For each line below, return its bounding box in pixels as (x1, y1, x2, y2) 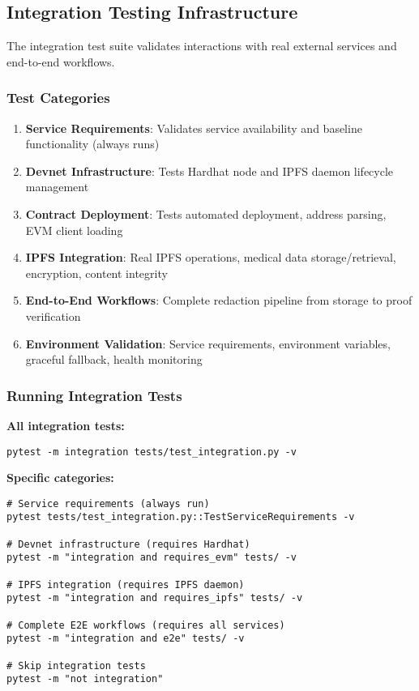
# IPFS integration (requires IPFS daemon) (6, 578, 245, 591)
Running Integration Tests (6, 385, 182, 405)
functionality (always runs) (25, 135, 160, 152)
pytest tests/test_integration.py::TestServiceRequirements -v (6, 511, 355, 523)
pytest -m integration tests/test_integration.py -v (6, 446, 297, 458)
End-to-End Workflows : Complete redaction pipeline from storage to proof (25, 292, 413, 309)
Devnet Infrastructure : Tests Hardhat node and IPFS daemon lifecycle (25, 162, 394, 179)
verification (25, 307, 81, 324)
